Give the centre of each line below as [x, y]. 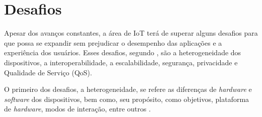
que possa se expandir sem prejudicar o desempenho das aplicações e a [113, 42]
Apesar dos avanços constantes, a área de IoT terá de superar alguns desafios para [131, 33]
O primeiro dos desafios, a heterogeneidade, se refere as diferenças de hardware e [128, 89]
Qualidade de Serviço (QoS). [48, 72]
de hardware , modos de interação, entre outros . [78, 109]
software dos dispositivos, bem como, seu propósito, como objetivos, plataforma [127, 99]
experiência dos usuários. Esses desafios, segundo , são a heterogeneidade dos [123, 52]
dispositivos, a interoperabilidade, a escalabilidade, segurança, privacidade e [121, 62]
